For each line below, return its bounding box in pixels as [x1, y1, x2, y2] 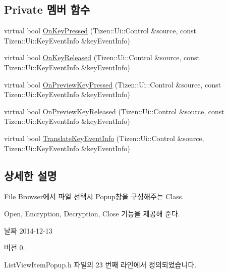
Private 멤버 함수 [4, 2, 90, 17]
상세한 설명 [4, 167, 57, 183]
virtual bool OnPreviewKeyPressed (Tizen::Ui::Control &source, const [4, 79, 221, 89]
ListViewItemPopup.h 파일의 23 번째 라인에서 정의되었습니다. [4, 259, 197, 269]
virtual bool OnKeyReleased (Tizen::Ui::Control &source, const [4, 52, 200, 63]
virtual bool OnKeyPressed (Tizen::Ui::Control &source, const [4, 25, 197, 36]
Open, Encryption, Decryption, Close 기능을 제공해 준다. [4, 208, 180, 218]
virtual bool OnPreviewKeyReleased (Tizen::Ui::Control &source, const [4, 106, 224, 116]
